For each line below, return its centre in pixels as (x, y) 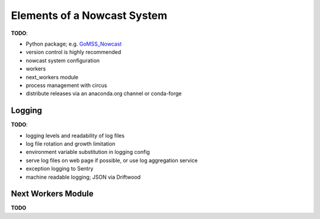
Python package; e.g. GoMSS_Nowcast (74, 44)
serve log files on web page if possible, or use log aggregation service (112, 160)
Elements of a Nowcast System (89, 15)
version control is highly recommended (73, 52)
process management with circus (66, 85)
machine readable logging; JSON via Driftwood (83, 177)
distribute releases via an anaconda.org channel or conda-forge (104, 94)
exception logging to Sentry (60, 169)
